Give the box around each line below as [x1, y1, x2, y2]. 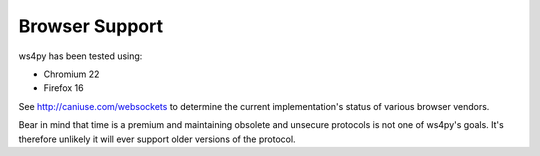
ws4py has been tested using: [18, 50, 143, 62]
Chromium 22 [43, 68, 100, 80]
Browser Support [18, 15, 164, 37]
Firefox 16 [43, 82, 84, 94]
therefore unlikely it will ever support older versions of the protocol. [18, 133, 296, 145]
